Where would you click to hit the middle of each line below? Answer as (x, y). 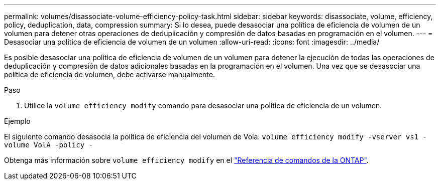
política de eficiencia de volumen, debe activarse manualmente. (109, 74)
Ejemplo (17, 121)
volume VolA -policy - (49, 145)
